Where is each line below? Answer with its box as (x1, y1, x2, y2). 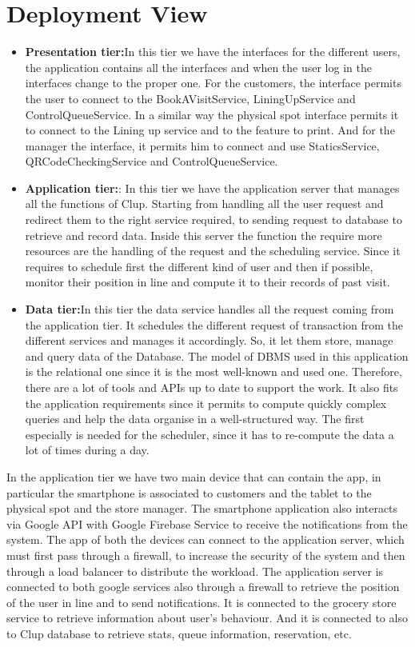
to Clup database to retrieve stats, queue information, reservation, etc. (6, 625, 352, 641)
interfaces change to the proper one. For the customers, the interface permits (25, 74, 401, 91)
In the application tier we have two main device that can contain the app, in (6, 468, 381, 485)
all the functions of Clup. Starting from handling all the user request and (25, 195, 384, 212)
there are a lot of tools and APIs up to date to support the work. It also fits (25, 379, 398, 395)
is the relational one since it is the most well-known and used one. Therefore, (25, 363, 402, 380)
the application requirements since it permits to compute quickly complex (25, 394, 387, 411)
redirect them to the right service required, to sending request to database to (25, 211, 402, 228)
